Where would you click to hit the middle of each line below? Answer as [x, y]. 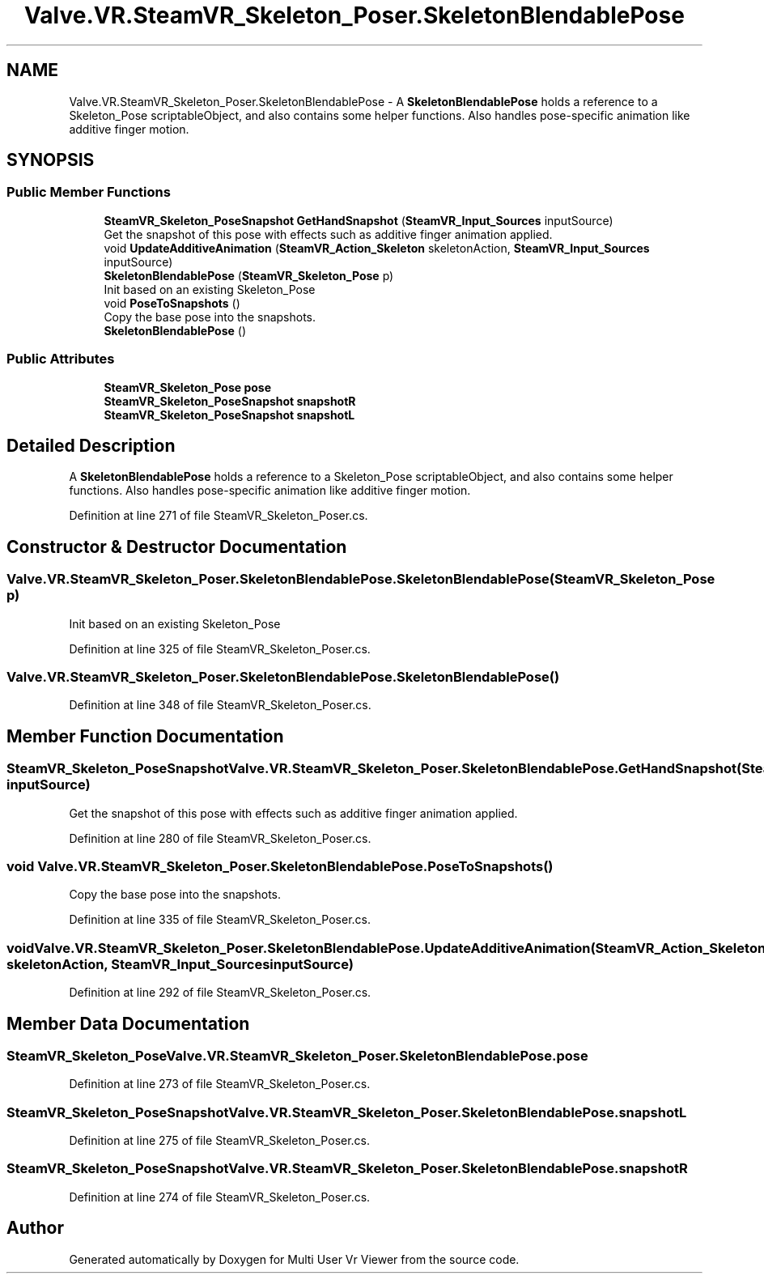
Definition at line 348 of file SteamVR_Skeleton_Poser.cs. [220, 705]
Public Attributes [61, 359]
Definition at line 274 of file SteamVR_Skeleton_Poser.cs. [220, 1197]
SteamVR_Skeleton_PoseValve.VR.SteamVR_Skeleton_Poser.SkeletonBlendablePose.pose [297, 1055]
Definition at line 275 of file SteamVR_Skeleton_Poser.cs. [220, 1141]
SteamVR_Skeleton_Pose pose [188, 387]
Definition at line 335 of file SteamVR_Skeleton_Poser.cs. [220, 920]
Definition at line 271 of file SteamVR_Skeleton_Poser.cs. [219, 516]
